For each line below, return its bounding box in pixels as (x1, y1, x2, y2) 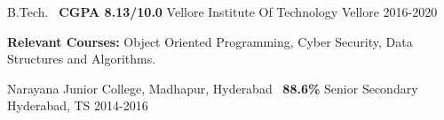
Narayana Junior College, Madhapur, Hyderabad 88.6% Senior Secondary (7, 79, 418, 97)
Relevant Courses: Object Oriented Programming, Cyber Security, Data (7, 32, 413, 50)
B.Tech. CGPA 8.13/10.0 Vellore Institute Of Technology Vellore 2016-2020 (7, 3, 438, 20)
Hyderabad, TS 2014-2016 (7, 96, 148, 115)
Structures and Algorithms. (7, 49, 156, 68)
